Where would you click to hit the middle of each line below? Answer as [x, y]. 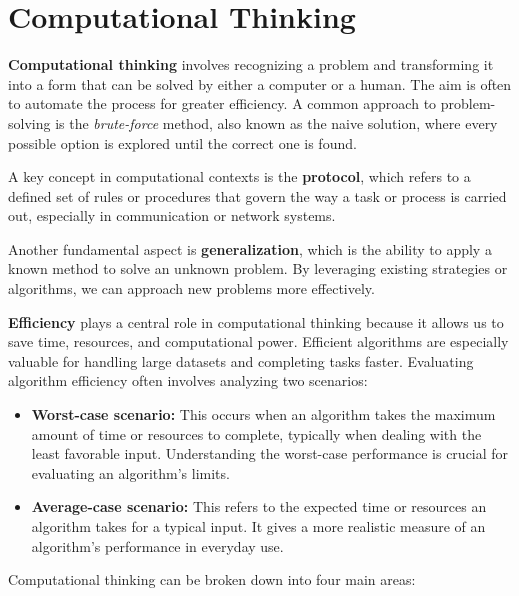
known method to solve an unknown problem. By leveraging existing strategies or [258, 268]
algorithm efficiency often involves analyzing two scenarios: [188, 380]
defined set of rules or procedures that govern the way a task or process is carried [257, 195]
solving [29, 122]
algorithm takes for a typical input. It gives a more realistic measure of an [258, 526]
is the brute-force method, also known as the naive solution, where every [276, 122]
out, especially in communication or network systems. [172, 215]
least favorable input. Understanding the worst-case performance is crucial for [270, 453]
